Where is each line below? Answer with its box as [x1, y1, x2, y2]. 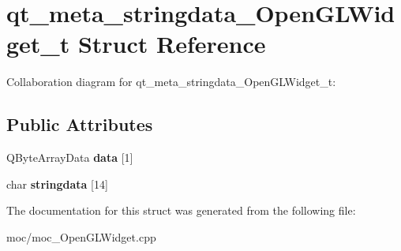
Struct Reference [77, 28, 266, 60]
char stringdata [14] [6, 175, 108, 192]
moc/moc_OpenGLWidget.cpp [6, 228, 156, 245]
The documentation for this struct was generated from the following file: [6, 202, 356, 219]
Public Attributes [6, 112, 153, 137]
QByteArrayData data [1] [6, 149, 133, 166]
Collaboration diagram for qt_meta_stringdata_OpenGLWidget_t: [6, 73, 336, 90]
